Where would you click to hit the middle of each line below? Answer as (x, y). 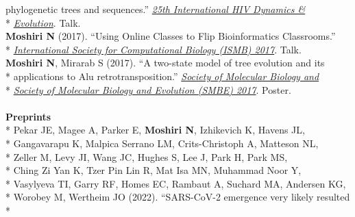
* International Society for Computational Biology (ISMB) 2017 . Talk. (154, 49)
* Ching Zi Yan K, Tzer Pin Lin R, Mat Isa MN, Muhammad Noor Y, (154, 170)
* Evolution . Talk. (43, 22)
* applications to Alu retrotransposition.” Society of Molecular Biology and (162, 76)
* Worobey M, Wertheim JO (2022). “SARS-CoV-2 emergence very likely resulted (178, 197)
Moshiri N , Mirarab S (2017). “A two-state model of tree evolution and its (165, 63)
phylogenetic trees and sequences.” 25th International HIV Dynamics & (156, 9)
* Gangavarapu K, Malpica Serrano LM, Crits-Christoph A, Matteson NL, (162, 143)
